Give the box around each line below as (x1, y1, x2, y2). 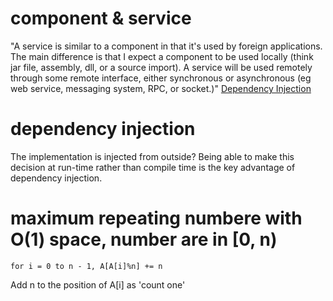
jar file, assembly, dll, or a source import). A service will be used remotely (10, 61, 313, 73)
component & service (10, 7, 192, 30)
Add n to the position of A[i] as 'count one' (10, 278, 186, 291)
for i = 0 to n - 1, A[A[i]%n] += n (10, 261, 163, 271)
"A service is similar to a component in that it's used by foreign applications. (10, 40, 323, 52)
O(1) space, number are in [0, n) (10, 228, 278, 251)
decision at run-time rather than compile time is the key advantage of (10, 161, 296, 173)
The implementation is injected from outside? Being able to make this (10, 150, 295, 162)
